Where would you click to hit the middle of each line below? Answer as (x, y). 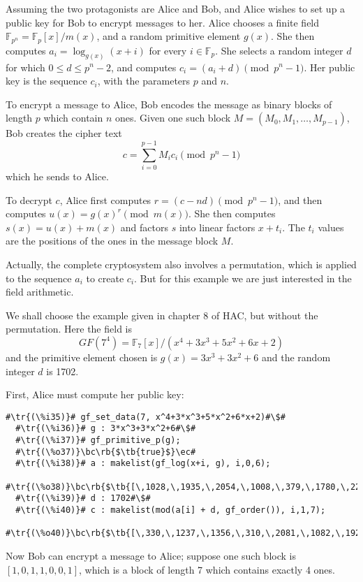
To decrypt (29, 199)
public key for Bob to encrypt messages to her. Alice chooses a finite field (163, 22)
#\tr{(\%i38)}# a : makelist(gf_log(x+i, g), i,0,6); (143, 464)
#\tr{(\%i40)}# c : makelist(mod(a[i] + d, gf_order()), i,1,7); (171, 510)
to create (105, 278)
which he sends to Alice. (57, 176)
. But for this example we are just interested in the (243, 278)
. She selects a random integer (279, 50)
